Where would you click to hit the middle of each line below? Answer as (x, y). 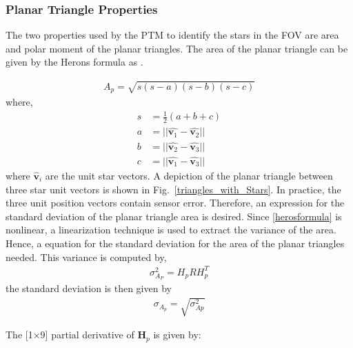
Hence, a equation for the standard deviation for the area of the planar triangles (175, 243)
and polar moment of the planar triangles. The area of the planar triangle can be (177, 48)
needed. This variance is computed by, (86, 257)
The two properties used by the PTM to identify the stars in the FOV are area (172, 35)
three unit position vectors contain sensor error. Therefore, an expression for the (175, 203)
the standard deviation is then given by (89, 288)
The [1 (19, 335)
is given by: (177, 335)
